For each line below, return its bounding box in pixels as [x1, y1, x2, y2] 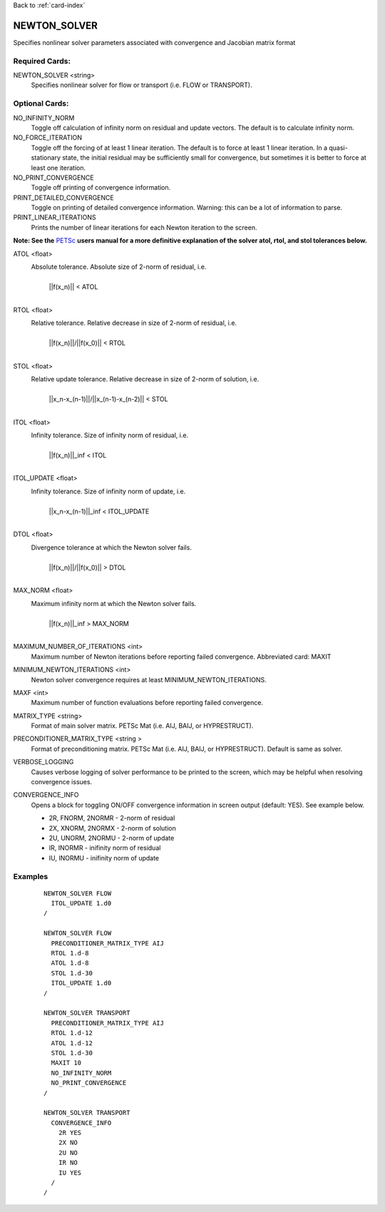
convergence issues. [31, 778, 93, 786]
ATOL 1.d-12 [51, 1039, 93, 1047]
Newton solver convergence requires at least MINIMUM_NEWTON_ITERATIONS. [31, 675, 267, 684]
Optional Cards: [13, 98, 69, 108]
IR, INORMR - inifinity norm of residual [48, 843, 161, 852]
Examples [13, 871, 48, 881]
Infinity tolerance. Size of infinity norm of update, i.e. [31, 487, 186, 495]
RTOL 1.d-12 [51, 1029, 93, 1037]
